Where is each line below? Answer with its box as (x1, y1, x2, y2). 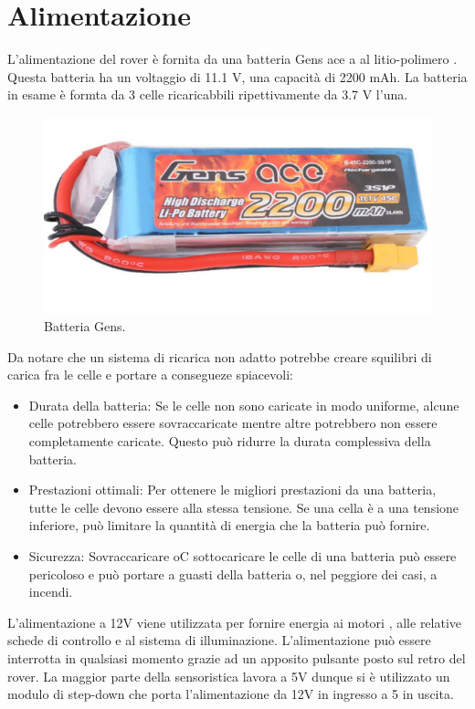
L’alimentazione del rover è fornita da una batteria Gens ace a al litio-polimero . (7, 49, 458, 68)
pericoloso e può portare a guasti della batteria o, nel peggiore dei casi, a (28, 564, 438, 583)
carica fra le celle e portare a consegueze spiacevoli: (7, 365, 293, 384)
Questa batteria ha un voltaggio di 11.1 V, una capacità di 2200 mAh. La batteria (7, 67, 468, 86)
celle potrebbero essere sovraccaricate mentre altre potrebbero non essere (28, 413, 438, 433)
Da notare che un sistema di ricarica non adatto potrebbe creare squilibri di (7, 347, 432, 366)
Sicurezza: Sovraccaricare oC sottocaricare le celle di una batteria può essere (28, 547, 457, 566)
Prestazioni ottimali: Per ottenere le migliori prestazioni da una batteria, (28, 480, 437, 499)
